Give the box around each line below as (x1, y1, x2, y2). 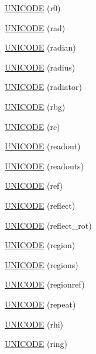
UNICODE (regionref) (5, 278, 85, 290)
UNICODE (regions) (5, 258, 78, 270)
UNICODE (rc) (5, 120, 60, 132)
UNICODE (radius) (5, 61, 76, 73)
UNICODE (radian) (5, 41, 76, 54)
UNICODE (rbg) (5, 100, 66, 112)
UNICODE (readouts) (5, 159, 84, 172)
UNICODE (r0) (5, 2, 61, 14)
